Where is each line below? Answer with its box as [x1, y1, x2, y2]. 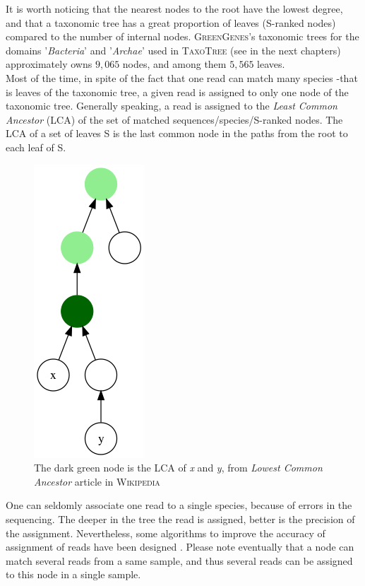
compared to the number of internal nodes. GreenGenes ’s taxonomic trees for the [6, 29, 359, 44]
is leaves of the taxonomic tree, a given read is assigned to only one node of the [6, 84, 349, 99]
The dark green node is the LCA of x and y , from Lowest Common [34, 460, 323, 475]
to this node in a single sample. [6, 567, 141, 582]
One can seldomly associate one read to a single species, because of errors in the [6, 498, 352, 512]
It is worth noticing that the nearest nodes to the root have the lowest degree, [6, 1, 343, 16]
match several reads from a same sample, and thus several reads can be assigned [6, 553, 353, 568]
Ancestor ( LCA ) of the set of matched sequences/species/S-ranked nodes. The [6, 112, 343, 127]
